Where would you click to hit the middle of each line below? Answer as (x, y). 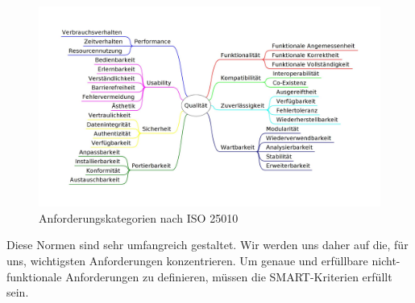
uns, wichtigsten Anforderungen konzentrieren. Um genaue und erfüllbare (187, 261)
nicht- (386, 261)
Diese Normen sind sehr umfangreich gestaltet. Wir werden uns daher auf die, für (207, 245)
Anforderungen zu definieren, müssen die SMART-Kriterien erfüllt (229, 276)
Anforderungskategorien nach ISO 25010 (139, 217)
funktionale (34, 276)
